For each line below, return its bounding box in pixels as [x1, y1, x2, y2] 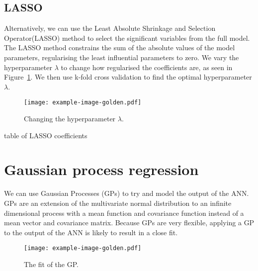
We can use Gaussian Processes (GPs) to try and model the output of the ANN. [4, 188, 249, 198]
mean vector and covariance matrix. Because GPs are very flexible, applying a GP [4, 217, 255, 228]
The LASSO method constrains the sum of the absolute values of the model [4, 42, 235, 53]
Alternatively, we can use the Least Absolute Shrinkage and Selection [4, 23, 216, 33]
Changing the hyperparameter [24, 113, 116, 124]
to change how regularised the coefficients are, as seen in [61, 62, 233, 72]
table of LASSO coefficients [4, 130, 87, 140]
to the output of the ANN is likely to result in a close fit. [4, 227, 178, 237]
